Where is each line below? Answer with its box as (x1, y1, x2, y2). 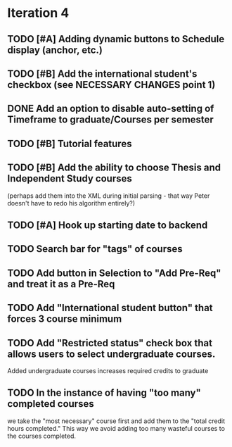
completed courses (7, 398, 94, 410)
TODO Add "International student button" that (7, 302, 213, 314)
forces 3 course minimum (7, 313, 122, 325)
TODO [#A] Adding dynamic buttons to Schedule (7, 33, 225, 45)
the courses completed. (7, 432, 76, 440)
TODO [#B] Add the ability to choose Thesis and (7, 162, 221, 174)
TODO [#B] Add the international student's (7, 68, 198, 80)
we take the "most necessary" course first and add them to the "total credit (7, 417, 226, 425)
